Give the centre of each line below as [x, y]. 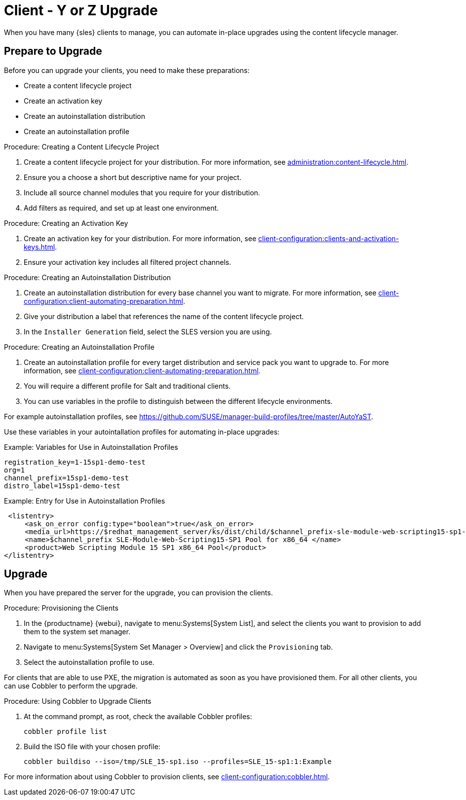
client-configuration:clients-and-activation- [329, 238]
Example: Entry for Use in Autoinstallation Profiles [85, 501]
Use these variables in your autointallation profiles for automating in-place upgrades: [142, 432]
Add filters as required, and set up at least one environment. [121, 208]
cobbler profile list [65, 732]
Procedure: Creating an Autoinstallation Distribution [88, 277]
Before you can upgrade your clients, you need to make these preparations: [127, 70]
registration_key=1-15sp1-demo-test [75, 462]
